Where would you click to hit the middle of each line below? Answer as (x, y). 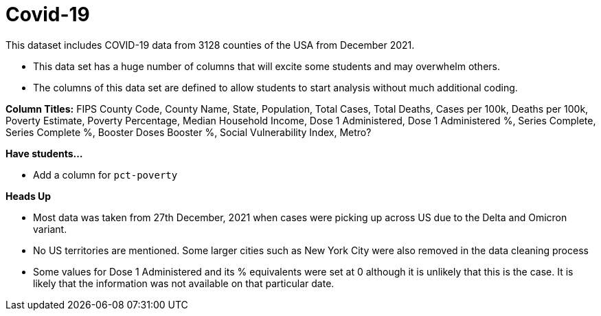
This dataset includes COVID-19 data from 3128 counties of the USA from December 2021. (210, 45)
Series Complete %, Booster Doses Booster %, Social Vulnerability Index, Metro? (189, 132)
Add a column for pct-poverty (105, 174)
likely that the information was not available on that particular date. (184, 283)
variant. (50, 229)
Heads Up (29, 196)
